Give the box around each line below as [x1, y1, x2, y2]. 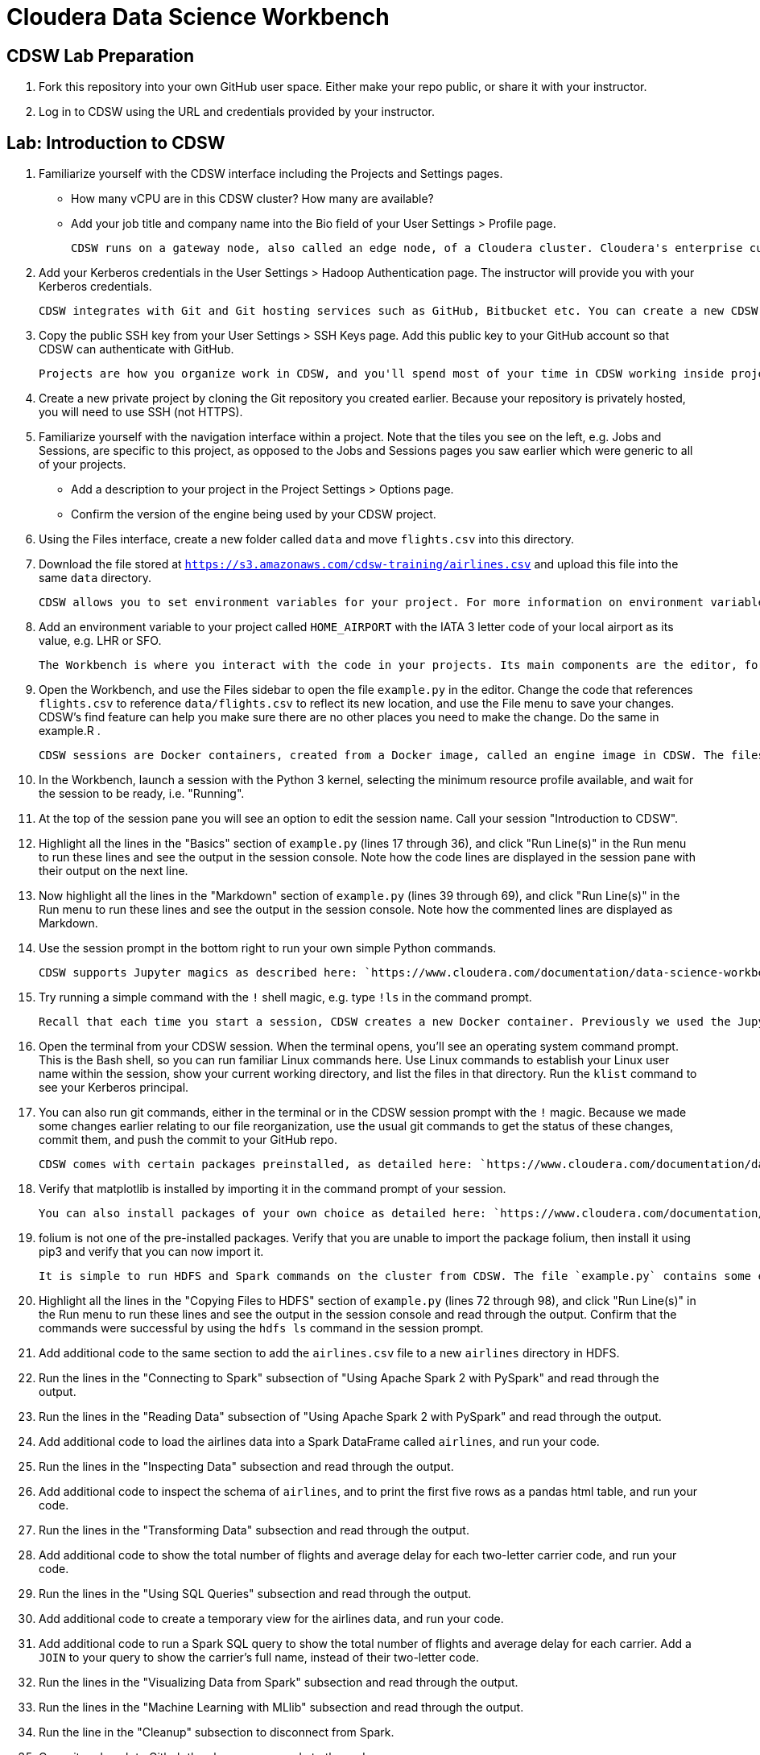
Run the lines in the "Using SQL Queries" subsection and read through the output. [39, 1587, 472, 1601]
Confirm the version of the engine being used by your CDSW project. [71, 507, 436, 522]
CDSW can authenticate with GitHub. [39, 342, 234, 357]
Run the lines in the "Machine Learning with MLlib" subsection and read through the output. [39, 1700, 524, 1715]
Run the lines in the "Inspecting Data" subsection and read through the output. [39, 1460, 454, 1474]
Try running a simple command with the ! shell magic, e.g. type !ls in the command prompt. [39, 990, 532, 1005]
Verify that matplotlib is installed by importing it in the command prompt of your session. [39, 1182, 506, 1196]
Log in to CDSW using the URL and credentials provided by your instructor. [39, 105, 436, 119]
